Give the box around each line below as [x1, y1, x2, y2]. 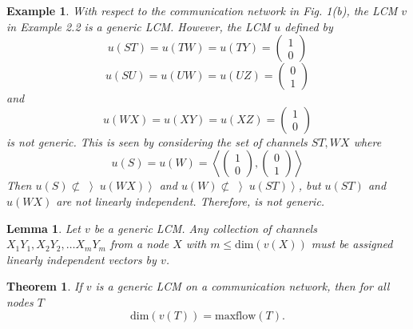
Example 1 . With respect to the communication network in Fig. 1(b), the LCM [6, 2, 398, 18]
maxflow [215, 310, 256, 322]
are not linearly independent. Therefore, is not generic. [56, 192, 325, 209]
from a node [109, 235, 169, 252]
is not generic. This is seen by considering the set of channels [6, 133, 308, 150]
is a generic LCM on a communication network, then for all [95, 278, 390, 295]
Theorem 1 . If [6, 278, 82, 295]
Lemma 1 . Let [6, 219, 81, 236]
